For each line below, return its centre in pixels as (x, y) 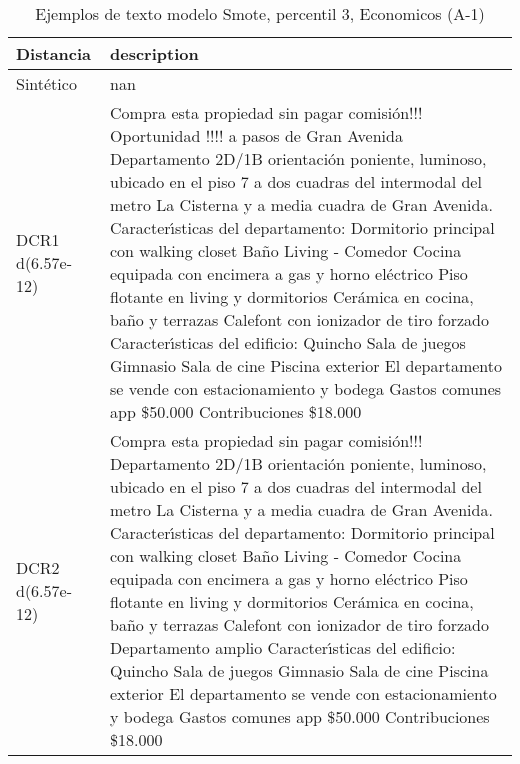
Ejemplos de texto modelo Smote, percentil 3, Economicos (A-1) (260, 13)
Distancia (54, 53)
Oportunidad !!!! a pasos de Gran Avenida (256, 135)
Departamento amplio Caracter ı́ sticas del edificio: (283, 647)
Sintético (46, 83)
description (154, 53)
